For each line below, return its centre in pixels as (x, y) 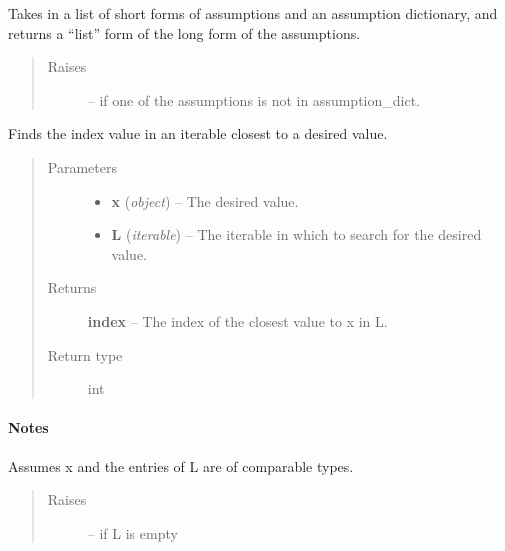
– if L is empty (132, 532)
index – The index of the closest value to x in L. (237, 320)
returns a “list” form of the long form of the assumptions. (184, 32)
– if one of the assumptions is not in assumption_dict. (253, 99)
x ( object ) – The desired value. (205, 200)
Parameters (82, 166)
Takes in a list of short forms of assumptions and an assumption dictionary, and (253, 13)
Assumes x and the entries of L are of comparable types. (181, 465)
